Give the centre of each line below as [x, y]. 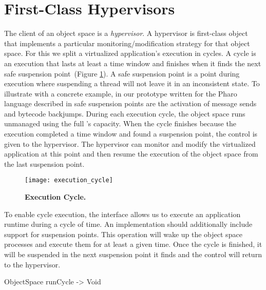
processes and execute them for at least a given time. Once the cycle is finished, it [133, 244]
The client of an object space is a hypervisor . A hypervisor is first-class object [126, 33]
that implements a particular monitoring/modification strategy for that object [127, 43]
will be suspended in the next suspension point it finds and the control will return [133, 254]
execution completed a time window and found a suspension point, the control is [131, 134]
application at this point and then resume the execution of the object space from [131, 154]
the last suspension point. [44, 163]
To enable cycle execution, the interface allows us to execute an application [122, 214]
